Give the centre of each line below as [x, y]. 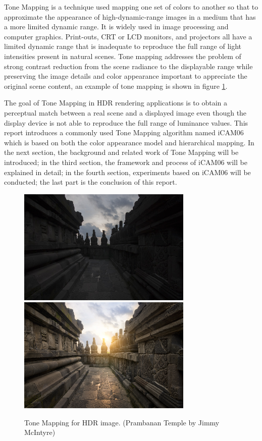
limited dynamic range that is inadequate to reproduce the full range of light [123, 46]
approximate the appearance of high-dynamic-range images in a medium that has [130, 16]
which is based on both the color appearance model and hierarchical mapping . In [129, 142]
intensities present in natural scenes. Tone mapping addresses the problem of [123, 56]
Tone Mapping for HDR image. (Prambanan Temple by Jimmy [122, 422]
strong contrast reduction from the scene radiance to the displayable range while [128, 66]
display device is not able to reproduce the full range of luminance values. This [126, 122]
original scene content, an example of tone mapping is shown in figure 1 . [116, 86]
